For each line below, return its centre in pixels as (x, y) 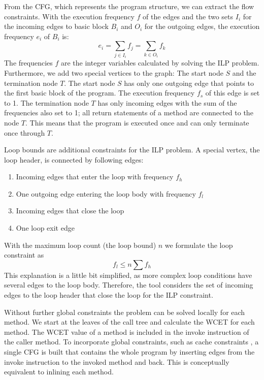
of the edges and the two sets (188, 16)
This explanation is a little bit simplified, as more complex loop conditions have (128, 275)
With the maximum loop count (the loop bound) (80, 245)
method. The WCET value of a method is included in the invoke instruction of (127, 331)
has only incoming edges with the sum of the (167, 102)
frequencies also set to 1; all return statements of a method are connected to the (129, 113)
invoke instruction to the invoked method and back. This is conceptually (117, 361)
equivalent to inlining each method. (59, 372)
